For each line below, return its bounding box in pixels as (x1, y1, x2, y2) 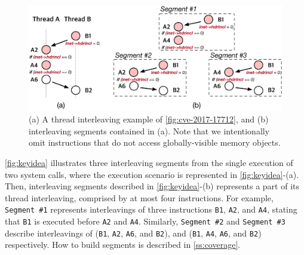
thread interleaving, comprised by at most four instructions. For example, (5, 191, 274, 204)
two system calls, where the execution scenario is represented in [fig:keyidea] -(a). (5, 168, 299, 180)
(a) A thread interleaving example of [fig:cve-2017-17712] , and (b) (29, 113, 269, 125)
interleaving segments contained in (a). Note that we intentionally (29, 124, 270, 137)
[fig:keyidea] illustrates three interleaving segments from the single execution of (5, 156, 293, 168)
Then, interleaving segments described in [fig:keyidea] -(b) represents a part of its (5, 180, 300, 192)
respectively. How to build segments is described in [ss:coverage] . (5, 238, 241, 251)
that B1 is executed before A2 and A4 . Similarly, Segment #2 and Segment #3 (5, 215, 285, 228)
